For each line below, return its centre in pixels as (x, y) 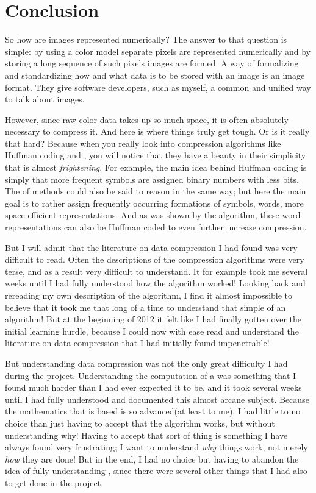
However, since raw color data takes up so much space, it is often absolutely (147, 119)
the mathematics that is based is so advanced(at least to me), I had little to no (153, 411)
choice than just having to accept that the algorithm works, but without (140, 423)
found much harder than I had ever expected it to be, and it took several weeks (153, 387)
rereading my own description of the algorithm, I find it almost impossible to (149, 295)
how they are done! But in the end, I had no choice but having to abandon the (152, 459)
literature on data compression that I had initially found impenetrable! (137, 343)
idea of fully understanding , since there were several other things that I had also (156, 471)
